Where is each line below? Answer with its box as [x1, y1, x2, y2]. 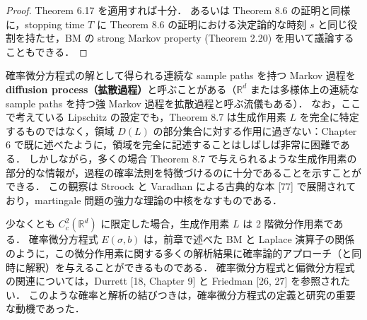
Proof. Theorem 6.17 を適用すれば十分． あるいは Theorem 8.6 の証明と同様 [6, 3, 351, 17]
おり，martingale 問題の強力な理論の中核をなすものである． [6, 192, 282, 207]
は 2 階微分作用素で [243, 216, 334, 231]
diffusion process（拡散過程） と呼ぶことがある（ [6, 81, 237, 96]
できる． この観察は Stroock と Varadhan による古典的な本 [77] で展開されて [6, 179, 356, 194]
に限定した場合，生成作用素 [100, 216, 230, 231]
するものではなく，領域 [6, 123, 115, 138]
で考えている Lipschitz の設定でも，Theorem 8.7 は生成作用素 [6, 109, 286, 124]
